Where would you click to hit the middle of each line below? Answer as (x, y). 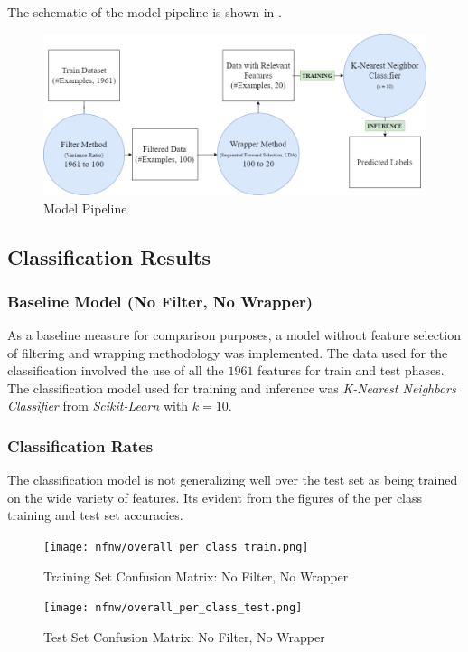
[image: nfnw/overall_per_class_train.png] (176, 548)
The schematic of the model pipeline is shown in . (145, 12)
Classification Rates (80, 446)
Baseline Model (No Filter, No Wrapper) (160, 301)
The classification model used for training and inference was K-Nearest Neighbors (232, 387)
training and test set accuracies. (95, 515)
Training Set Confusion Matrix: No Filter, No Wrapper (196, 576)
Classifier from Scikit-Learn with (98, 406)
